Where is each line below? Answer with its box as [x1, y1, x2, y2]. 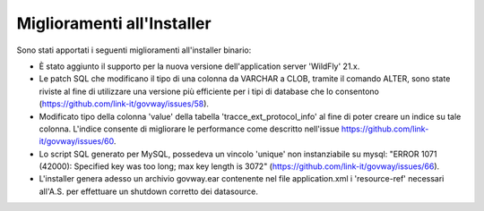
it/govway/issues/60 [39, 136, 115, 147]
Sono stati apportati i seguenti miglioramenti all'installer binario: [16, 45, 252, 55]
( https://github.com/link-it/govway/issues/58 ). [39, 98, 210, 109]
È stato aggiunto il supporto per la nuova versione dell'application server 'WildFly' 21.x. [39, 61, 360, 72]
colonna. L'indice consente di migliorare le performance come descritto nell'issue [39, 123, 340, 134]
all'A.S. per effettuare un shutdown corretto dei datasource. [39, 186, 259, 197]
